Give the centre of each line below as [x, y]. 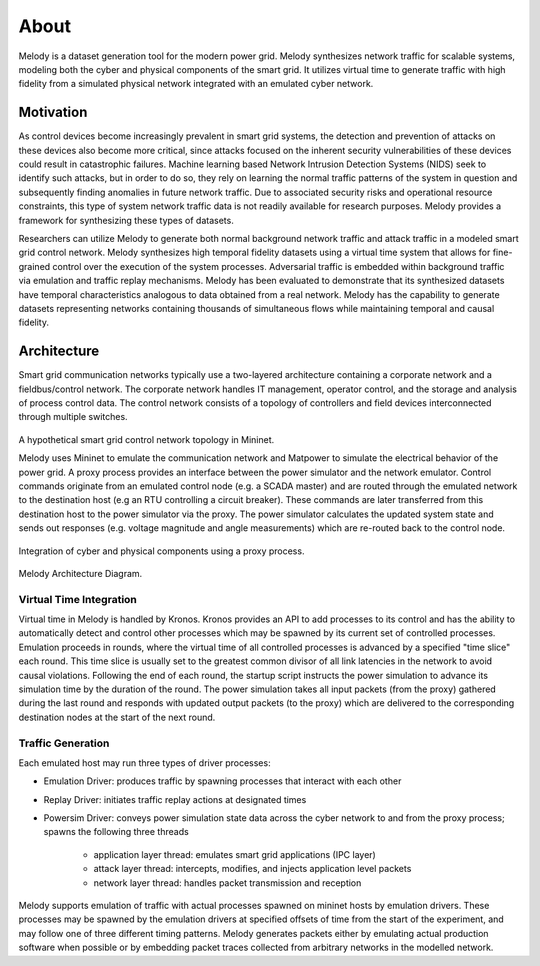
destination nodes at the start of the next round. [117, 717]
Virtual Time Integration [77, 599]
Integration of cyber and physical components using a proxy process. [161, 551]
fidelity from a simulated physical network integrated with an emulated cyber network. [196, 84]
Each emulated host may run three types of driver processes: [144, 762]
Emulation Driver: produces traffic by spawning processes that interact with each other [222, 781]
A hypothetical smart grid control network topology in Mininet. [146, 439]
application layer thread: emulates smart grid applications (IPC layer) [235, 854]
